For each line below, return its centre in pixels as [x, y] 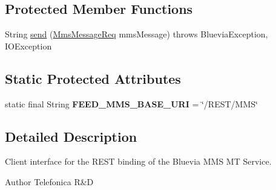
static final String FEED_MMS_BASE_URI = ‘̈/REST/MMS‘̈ [131, 103]
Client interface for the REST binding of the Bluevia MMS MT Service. [138, 161]
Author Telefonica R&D [49, 181]
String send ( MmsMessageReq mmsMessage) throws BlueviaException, [136, 34]
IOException [28, 46]
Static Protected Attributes [93, 78]
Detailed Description [71, 136]
